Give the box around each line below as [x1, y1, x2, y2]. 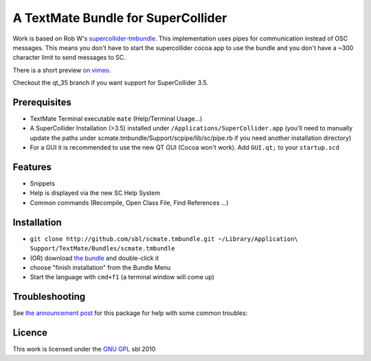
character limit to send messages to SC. [12, 54, 126, 62]
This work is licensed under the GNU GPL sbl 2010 [12, 345, 156, 353]
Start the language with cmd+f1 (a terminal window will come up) [30, 273, 215, 281]
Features [12, 161, 52, 173]
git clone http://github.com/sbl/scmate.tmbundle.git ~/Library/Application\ [30, 235, 298, 243]
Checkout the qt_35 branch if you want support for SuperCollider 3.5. [12, 79, 209, 87]
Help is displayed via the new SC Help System [30, 189, 161, 197]
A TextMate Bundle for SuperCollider [12, 10, 227, 25]
